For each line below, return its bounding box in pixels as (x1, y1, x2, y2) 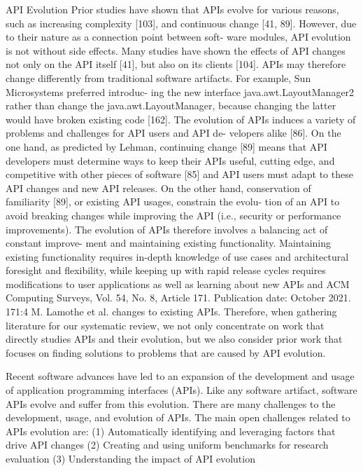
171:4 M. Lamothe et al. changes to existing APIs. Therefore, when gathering (6, 304, 337, 319)
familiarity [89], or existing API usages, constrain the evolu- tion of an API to (6, 194, 340, 209)
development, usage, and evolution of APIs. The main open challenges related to (6, 410, 350, 425)
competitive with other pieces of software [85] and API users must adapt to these (6, 167, 353, 182)
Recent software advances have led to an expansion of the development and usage (6, 369, 355, 383)
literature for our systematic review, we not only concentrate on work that (6, 318, 325, 332)
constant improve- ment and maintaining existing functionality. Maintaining (6, 235, 331, 250)
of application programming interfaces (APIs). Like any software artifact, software (6, 383, 357, 397)
